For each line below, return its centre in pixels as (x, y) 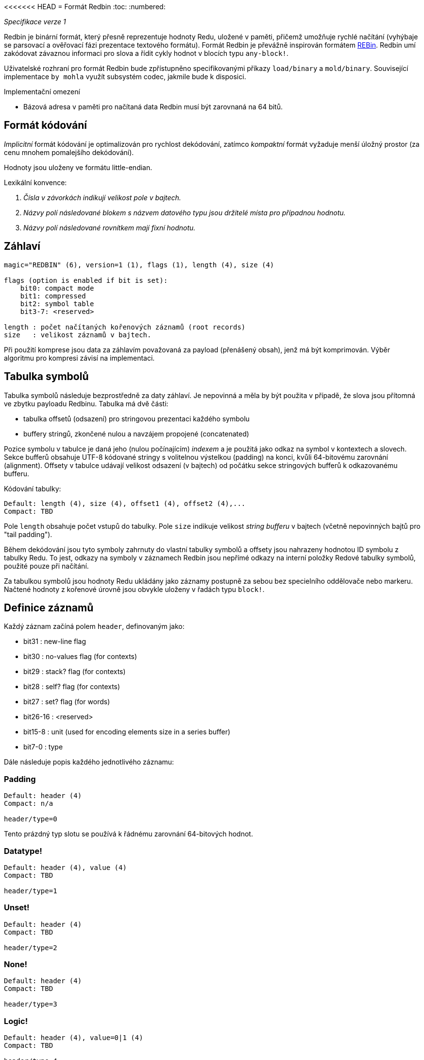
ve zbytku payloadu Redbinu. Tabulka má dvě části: (86, 403)
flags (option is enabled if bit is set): (86, 280)
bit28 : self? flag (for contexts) (72, 687)
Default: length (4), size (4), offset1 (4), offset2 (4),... (125, 503)
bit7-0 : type (43, 747)
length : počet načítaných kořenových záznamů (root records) (125, 327)
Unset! (17, 908)
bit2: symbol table (57, 304)
